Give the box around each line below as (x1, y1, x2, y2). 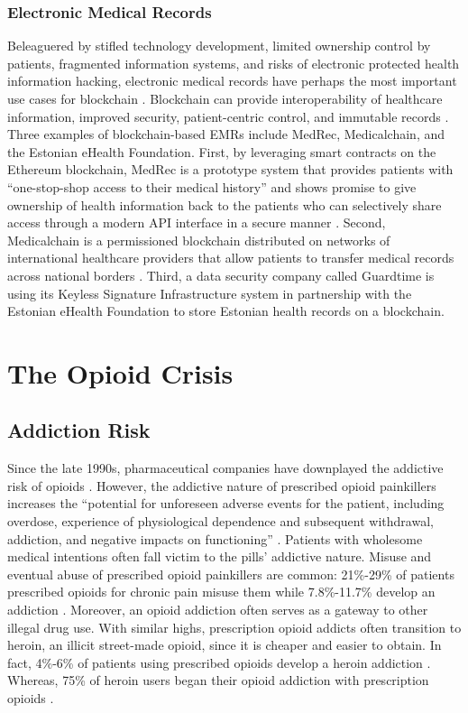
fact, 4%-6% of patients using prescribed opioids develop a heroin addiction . (7, 653, 431, 671)
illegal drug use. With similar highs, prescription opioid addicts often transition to (7, 617, 462, 636)
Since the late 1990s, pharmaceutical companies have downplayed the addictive (7, 458, 444, 477)
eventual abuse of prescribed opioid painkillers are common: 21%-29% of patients (7, 564, 454, 583)
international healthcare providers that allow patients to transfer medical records (7, 248, 454, 267)
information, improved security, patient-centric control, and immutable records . (7, 106, 449, 125)
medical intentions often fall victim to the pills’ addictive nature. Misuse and (7, 547, 432, 566)
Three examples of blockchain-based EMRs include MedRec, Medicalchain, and (7, 125, 445, 144)
